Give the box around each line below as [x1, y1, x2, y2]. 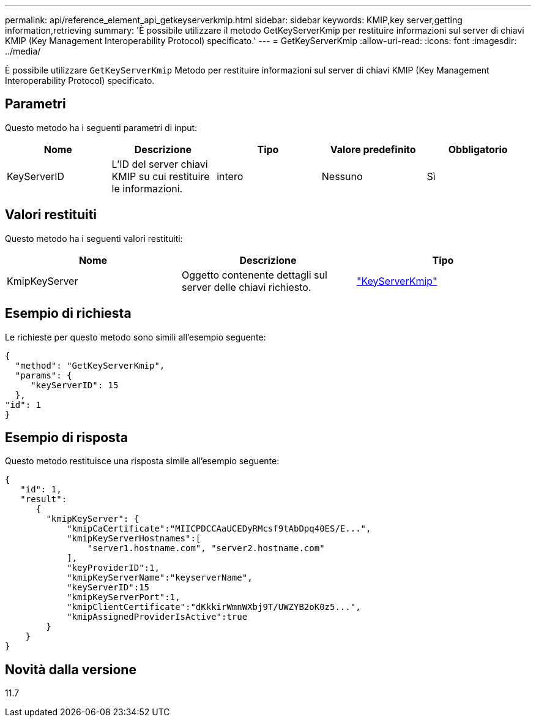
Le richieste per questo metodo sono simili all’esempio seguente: [5, 331, 266, 342]
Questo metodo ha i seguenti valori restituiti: [5, 233, 183, 244]
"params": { [15, 370, 72, 380]
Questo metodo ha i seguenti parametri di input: [5, 122, 198, 133]
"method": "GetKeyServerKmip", [15, 360, 165, 370]
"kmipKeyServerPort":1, [67, 592, 181, 603]
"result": [20, 494, 67, 505]
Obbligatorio [448, 143, 508, 156]
